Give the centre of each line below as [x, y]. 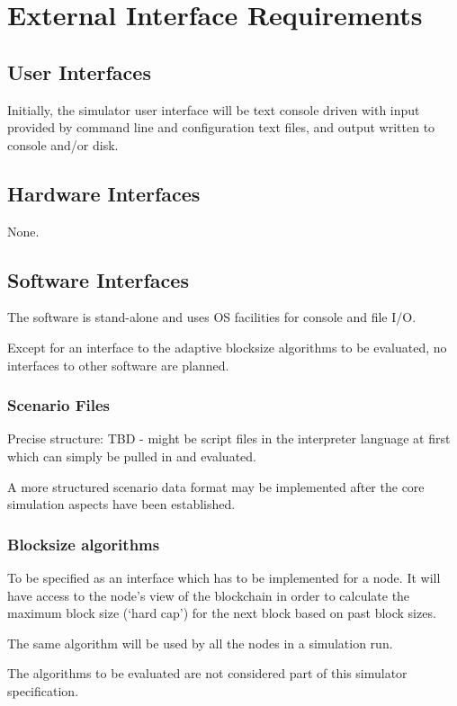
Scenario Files [59, 405]
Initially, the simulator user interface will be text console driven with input [214, 109]
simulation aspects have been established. [121, 504]
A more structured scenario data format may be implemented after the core [216, 486]
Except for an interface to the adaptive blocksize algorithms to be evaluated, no [227, 347]
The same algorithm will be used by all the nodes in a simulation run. [200, 643]
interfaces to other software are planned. [118, 365]
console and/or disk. [63, 144]
